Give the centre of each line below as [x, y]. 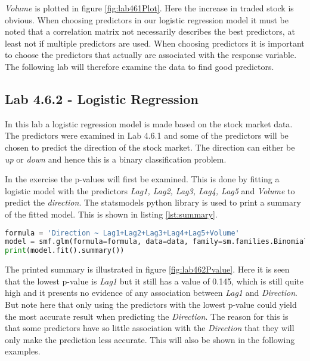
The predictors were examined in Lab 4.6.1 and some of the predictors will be [147, 135]
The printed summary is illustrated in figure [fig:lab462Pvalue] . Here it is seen [147, 269]
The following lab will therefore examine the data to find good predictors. [139, 66]
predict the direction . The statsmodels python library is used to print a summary [153, 202]
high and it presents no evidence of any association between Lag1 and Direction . [151, 293]
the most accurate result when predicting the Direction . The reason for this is [147, 316]
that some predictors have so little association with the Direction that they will [150, 328]
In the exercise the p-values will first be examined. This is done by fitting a [142, 179]
